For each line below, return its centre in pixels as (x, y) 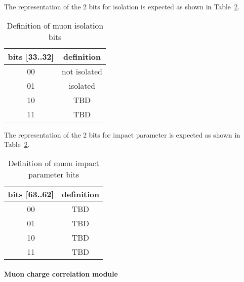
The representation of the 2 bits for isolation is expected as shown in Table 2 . (122, 6)
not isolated (82, 71)
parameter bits (54, 174)
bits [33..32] (31, 56)
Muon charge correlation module (61, 274)
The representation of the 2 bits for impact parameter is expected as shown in (122, 134)
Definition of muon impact (54, 163)
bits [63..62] (31, 194)
